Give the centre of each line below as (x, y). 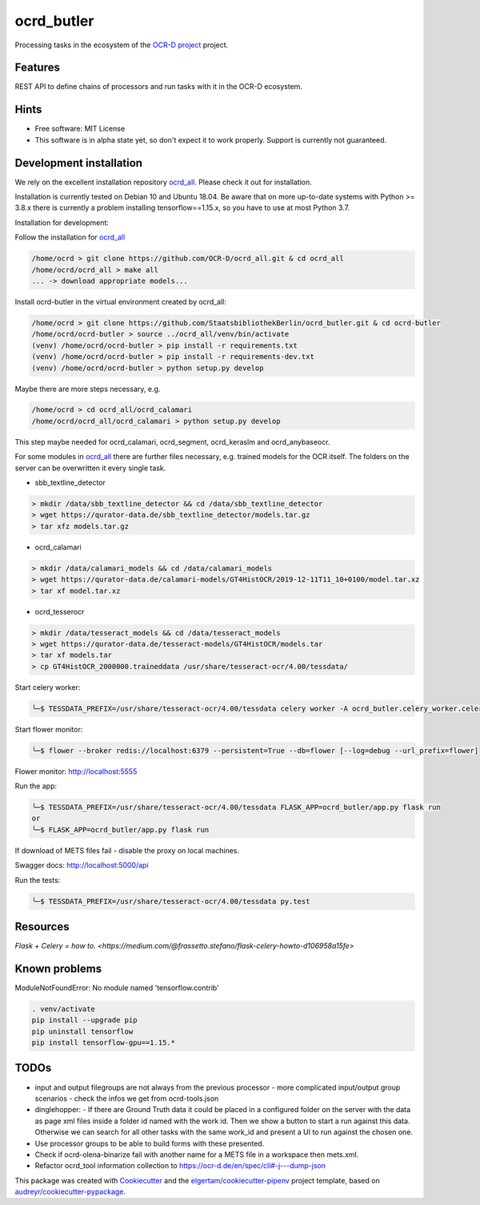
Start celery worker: (48, 687)
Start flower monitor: (49, 729)
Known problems (58, 968)
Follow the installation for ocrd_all (70, 237)
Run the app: (36, 786)
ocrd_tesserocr (60, 611)
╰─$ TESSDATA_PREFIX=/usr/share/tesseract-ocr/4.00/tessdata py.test (171, 901)
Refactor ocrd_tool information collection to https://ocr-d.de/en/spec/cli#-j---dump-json (180, 1166)
